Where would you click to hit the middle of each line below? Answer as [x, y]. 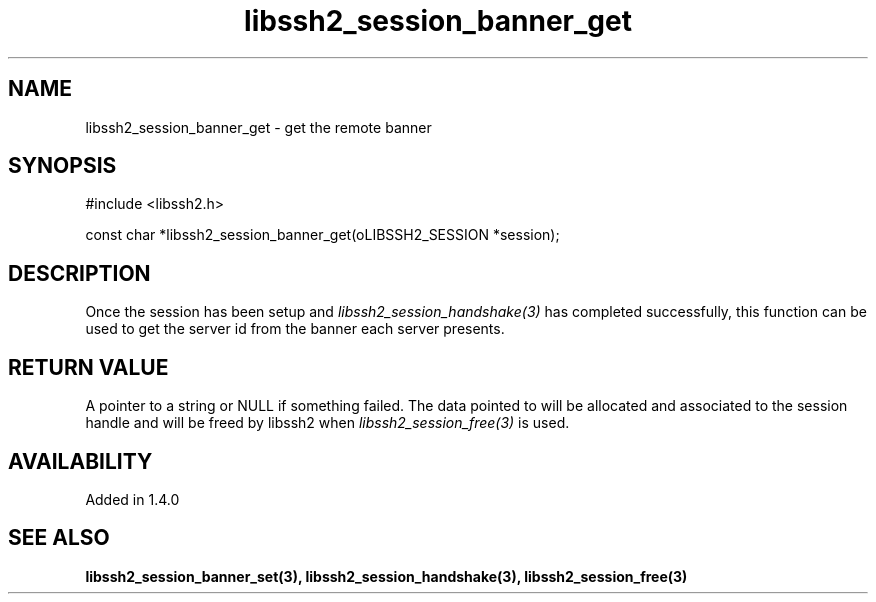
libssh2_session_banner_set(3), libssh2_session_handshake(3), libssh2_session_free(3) [386, 576]
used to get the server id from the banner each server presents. [295, 329]
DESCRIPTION [79, 273]
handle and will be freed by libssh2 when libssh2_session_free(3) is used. [327, 423]
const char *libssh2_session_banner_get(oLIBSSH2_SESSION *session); [322, 235]
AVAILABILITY [80, 461]
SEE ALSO [59, 538]
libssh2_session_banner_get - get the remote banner [258, 127]
